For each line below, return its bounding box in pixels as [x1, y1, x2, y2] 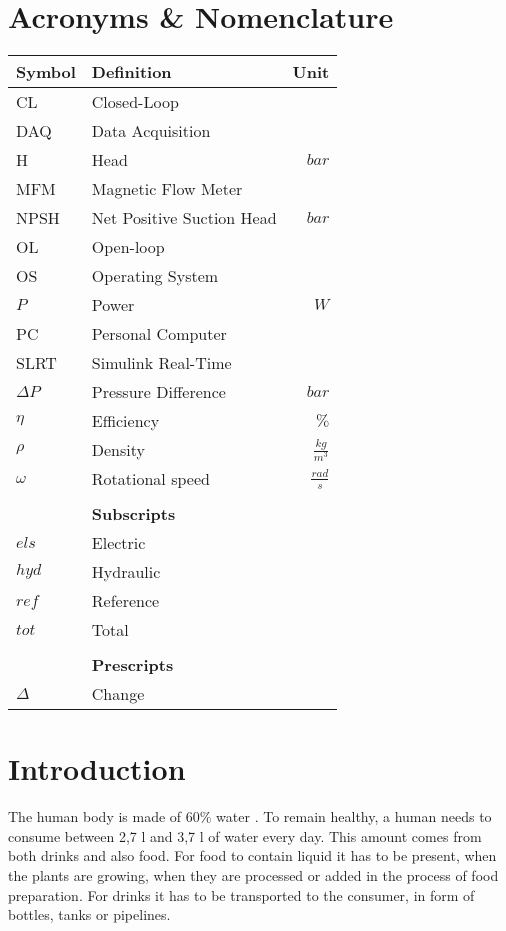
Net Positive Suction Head [91, 206, 277, 230]
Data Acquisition [91, 119, 211, 143]
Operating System [91, 264, 219, 288]
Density [91, 438, 145, 462]
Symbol [16, 60, 76, 84]
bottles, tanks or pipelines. [8, 904, 171, 925]
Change [91, 682, 145, 706]
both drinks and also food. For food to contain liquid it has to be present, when [8, 845, 497, 866]
